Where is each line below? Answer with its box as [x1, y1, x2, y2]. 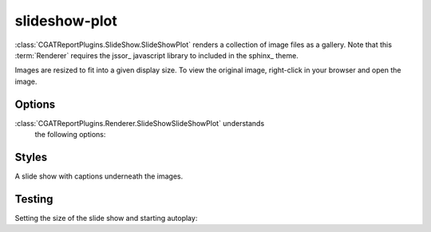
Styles [14, 150, 48, 163]
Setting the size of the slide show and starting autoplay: [14, 213, 198, 222]
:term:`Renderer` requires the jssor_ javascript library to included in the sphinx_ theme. [14, 50, 299, 60]
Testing [14, 192, 53, 206]
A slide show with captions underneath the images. [14, 171, 184, 181]
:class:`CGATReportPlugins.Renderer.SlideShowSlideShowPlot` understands [14, 118, 265, 128]
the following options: [34, 130, 106, 140]
